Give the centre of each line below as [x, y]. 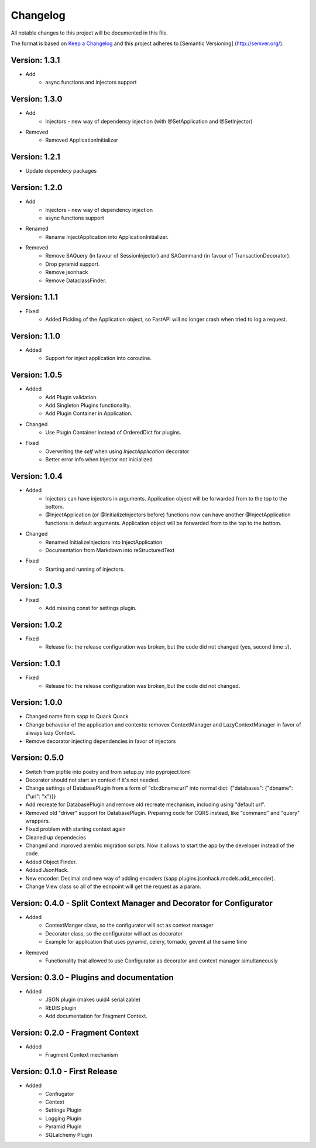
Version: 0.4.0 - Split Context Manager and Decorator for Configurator [142, 903]
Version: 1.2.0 [37, 188]
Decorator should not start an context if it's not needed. [92, 780]
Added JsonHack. [47, 870]
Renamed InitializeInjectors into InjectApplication [104, 542]
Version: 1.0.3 [37, 586]
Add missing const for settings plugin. [91, 608]
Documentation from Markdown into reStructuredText [110, 550]
